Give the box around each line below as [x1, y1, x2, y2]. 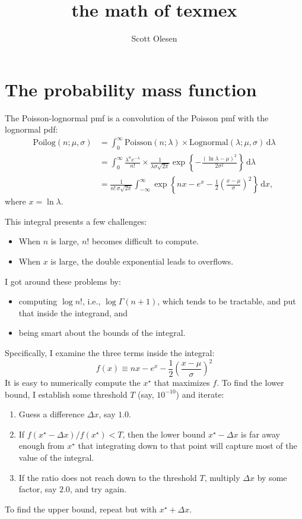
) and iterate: [176, 388, 224, 400]
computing [18, 295, 58, 307]
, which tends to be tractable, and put [157, 295, 296, 307]
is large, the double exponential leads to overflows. [50, 255, 234, 268]
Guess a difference [18, 408, 85, 420]
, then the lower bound [122, 427, 206, 440]
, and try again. [69, 483, 127, 495]
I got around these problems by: [5, 275, 121, 287]
